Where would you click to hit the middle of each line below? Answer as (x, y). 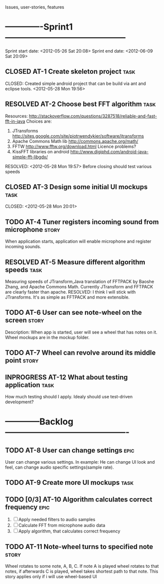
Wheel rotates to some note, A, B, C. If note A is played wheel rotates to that (82, 566)
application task (30, 385)
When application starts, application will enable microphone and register (78, 241)
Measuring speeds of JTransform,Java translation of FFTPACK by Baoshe (80, 281)
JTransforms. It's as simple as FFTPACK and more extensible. (68, 297)
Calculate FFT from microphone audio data (62, 526)
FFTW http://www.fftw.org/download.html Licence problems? (74, 146)
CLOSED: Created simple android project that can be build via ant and (76, 83)
